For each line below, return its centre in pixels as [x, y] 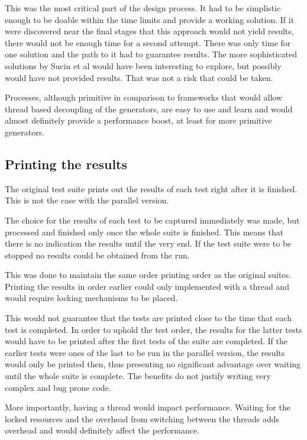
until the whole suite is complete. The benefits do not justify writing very [138, 376]
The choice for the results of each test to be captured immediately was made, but [152, 220]
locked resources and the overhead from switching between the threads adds [142, 418]
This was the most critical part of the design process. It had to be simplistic [143, 8]
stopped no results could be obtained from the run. [97, 255]
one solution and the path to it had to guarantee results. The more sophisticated [151, 54]
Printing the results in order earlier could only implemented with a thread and [147, 286]
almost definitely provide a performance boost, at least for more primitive [138, 120]
